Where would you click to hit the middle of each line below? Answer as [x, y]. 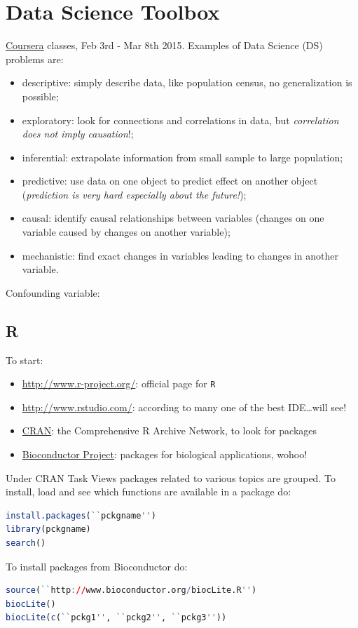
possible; [40, 96]
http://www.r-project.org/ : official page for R [119, 383]
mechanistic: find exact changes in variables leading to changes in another [180, 255]
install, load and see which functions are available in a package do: [149, 492]
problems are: [35, 59]
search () [26, 543]
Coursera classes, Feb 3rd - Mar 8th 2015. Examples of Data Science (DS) [164, 45]
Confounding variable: [53, 292]
